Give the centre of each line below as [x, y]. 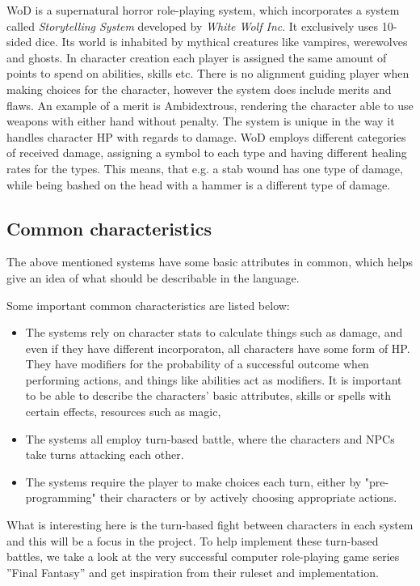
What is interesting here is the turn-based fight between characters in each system [210, 525]
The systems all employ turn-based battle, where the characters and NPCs [210, 438]
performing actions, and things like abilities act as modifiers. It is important [214, 379]
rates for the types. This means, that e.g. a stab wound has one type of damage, [205, 168]
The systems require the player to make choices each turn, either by [193, 481]
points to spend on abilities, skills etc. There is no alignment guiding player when [208, 73]
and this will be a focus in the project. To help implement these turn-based [193, 540]
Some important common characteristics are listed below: [148, 305]
